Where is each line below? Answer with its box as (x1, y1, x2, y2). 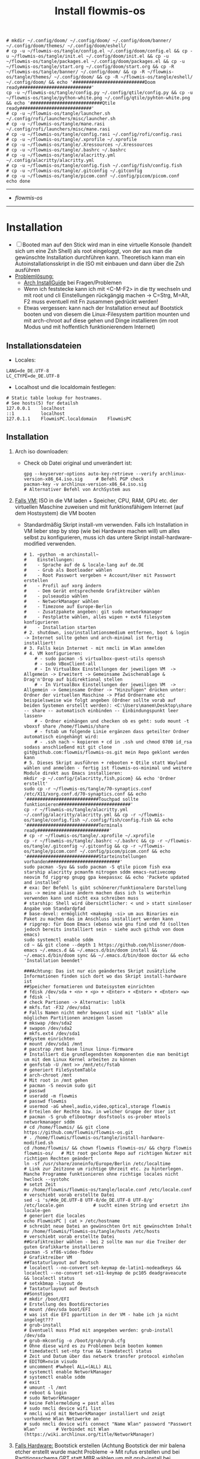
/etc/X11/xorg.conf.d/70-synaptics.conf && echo (23, 791, 147, 797)
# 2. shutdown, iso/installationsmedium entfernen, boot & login (23, 630, 189, 635)
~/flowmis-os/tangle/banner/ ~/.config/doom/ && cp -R (6, 69, 145, 75)
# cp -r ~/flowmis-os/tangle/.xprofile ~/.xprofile (23, 832, 155, 838)
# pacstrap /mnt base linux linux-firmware (23, 1046, 134, 1052)
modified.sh (23, 1139, 54, 1146)
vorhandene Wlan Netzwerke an (23, 1416, 99, 1422)
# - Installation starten (23, 624, 96, 630)
